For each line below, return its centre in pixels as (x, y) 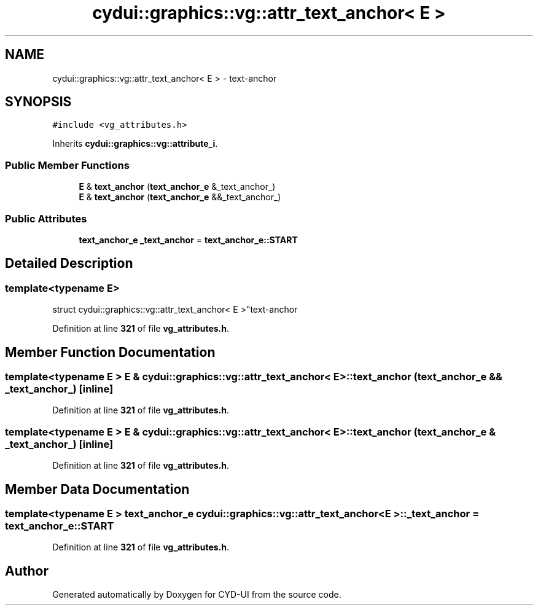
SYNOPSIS (38, 102)
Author (27, 571)
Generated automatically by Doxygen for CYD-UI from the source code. (197, 595)
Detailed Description (69, 264)
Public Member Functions (67, 165)
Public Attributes (46, 218)
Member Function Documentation (110, 352)
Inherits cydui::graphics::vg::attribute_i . (135, 144)
